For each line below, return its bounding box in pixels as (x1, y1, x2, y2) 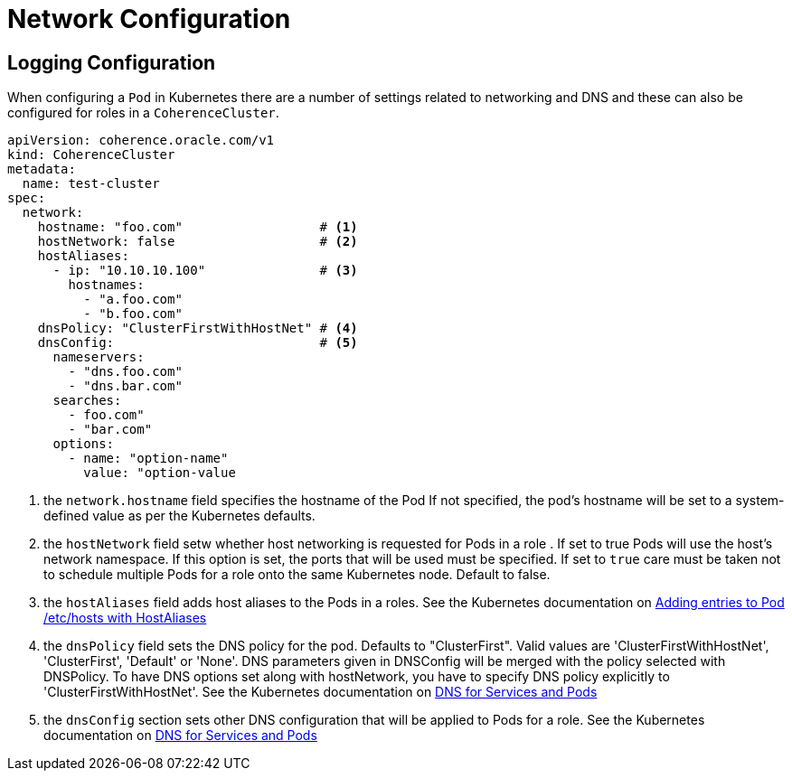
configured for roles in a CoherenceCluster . (7, 105, 279, 121)
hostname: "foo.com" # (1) (37, 220, 358, 235)
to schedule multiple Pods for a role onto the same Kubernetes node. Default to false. (43, 567, 551, 583)
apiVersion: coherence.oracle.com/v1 (7, 133, 275, 148)
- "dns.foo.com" (68, 364, 183, 380)
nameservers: (52, 350, 145, 365)
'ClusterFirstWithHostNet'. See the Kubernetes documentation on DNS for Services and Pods (43, 684, 598, 700)
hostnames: (68, 277, 145, 293)
